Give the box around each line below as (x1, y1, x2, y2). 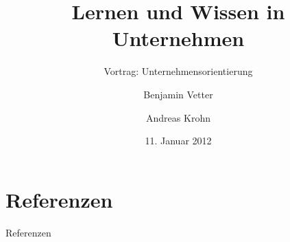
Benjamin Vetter (143, 87, 213, 101)
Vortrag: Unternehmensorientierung (104, 64, 253, 78)
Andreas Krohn (146, 110, 210, 124)
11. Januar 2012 (145, 133, 212, 148)
